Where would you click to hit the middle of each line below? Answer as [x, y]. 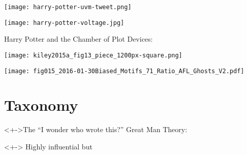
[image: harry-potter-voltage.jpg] [64, 23]
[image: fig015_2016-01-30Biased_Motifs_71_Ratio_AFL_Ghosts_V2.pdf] [124, 71]
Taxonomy [41, 105]
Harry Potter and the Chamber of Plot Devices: [79, 39]
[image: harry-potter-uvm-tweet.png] [68, 7]
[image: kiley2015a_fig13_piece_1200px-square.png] [93, 55]
